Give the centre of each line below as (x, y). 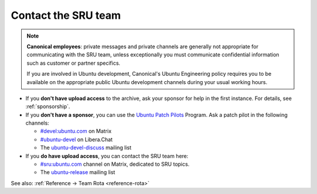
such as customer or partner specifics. (73, 63)
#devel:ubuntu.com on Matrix (76, 131)
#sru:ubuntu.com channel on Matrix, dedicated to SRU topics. (115, 164)
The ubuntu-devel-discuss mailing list (86, 148)
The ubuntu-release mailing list (78, 172)
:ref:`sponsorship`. (48, 106)
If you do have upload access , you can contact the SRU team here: (107, 156)
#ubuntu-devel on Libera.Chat (76, 139)
